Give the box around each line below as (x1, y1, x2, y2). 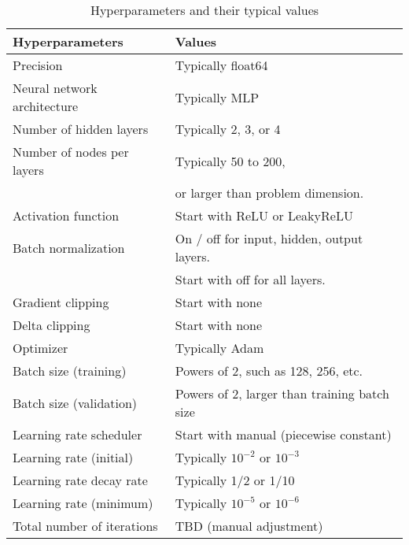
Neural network (13, 79, 98, 97)
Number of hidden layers (13, 120, 149, 138)
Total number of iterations (13, 517, 158, 535)
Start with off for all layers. (175, 270, 326, 288)
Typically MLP (175, 87, 260, 106)
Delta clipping (13, 316, 90, 334)
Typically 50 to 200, (175, 151, 286, 170)
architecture (13, 97, 79, 115)
